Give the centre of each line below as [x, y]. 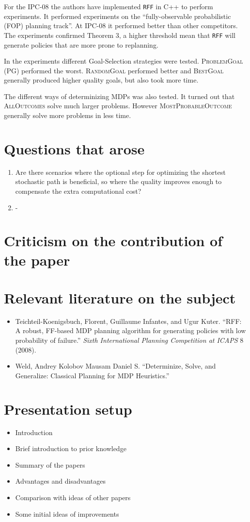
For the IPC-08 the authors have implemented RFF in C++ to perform [109, 6]
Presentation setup [68, 409]
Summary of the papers [50, 464]
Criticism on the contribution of [113, 241]
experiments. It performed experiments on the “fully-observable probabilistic [117, 16]
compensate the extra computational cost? [78, 191]
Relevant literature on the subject [120, 297]
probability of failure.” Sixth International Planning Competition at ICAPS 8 [129, 340]
